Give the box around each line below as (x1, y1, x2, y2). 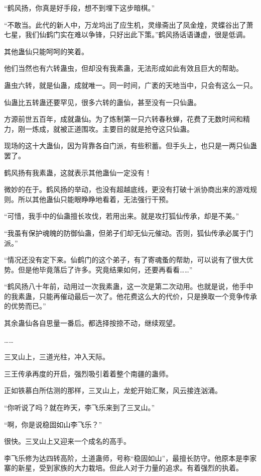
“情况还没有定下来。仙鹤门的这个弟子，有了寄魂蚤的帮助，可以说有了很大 (4, 254, 246, 265)
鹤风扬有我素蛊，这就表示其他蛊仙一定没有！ (4, 167, 152, 177)
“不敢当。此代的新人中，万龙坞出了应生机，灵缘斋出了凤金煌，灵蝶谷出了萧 (4, 19, 253, 30)
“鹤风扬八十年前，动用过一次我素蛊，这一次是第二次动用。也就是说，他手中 (4, 281, 253, 292)
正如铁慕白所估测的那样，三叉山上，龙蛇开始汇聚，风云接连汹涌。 (4, 385, 222, 396)
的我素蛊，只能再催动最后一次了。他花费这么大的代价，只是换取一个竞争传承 (4, 291, 257, 301)
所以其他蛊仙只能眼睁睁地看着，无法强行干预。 (18, 194, 173, 204)
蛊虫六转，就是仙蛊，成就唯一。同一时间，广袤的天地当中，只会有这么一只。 (4, 79, 257, 90)
